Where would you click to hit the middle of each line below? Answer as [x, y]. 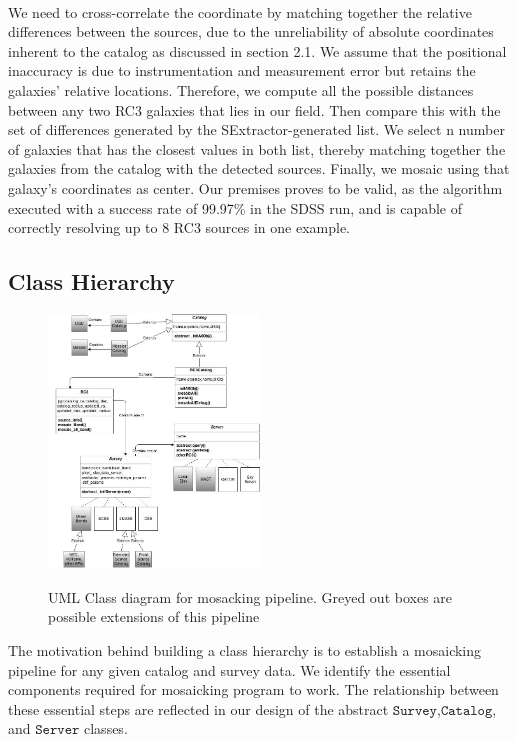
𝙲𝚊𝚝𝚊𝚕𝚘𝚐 [466, 710]
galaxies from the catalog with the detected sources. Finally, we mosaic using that [259, 168]
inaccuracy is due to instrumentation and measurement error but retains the [242, 70]
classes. [106, 728]
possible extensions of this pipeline [154, 616]
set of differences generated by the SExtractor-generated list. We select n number [256, 129]
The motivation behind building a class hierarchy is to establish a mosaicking [245, 650]
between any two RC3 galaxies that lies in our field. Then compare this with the [254, 109]
